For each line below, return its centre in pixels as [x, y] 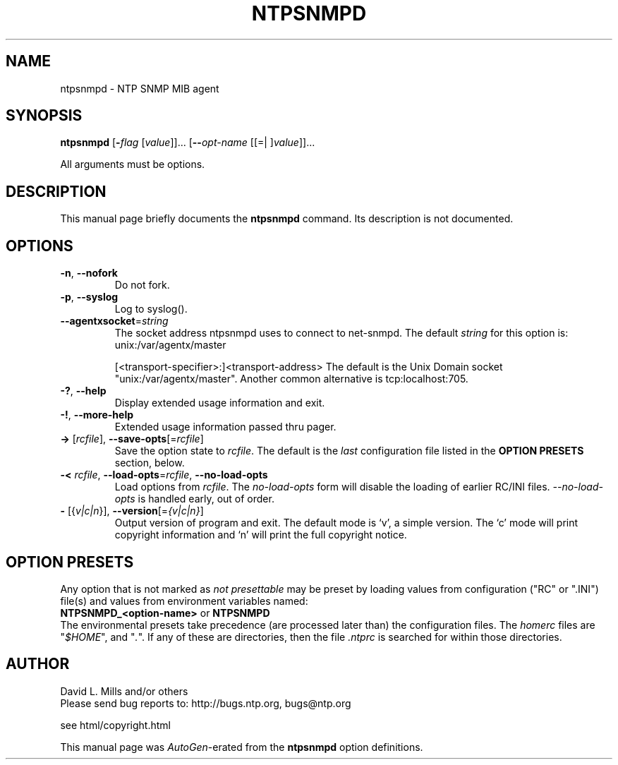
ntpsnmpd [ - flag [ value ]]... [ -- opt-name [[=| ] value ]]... [188, 143]
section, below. [150, 463]
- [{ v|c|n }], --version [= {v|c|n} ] [132, 511]
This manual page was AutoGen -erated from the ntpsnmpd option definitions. [242, 747]
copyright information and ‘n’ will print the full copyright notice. [261, 535]
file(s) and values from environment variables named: [184, 601]
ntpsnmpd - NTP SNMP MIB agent [140, 88]
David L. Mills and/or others [124, 691]
